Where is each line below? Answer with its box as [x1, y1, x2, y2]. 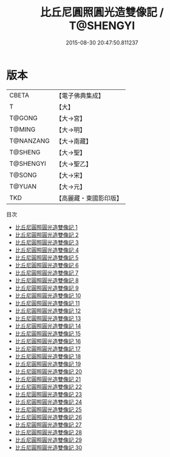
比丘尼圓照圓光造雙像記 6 [15, 261, 79, 269]
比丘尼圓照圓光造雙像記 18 [15, 352, 81, 360]
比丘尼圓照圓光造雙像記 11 [15, 299, 80, 307]
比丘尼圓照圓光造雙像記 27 [15, 421, 82, 428]
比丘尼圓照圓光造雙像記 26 [15, 413, 82, 421]
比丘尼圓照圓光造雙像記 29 [15, 436, 82, 444]
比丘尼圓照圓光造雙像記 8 [15, 277, 79, 284]
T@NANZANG [9, 136, 50, 145]
